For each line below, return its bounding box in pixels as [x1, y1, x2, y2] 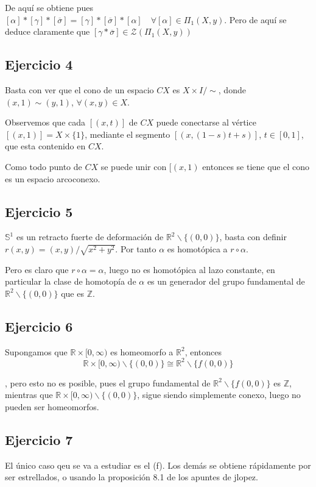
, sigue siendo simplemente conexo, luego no [137, 388, 301, 401]
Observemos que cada [5, 116, 86, 129]
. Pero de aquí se [224, 13, 287, 26]
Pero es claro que [5, 263, 69, 275]
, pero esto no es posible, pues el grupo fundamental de [5, 376, 211, 389]
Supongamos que [5, 345, 68, 358]
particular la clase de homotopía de [5, 275, 136, 288]
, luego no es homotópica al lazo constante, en [104, 263, 275, 275]
